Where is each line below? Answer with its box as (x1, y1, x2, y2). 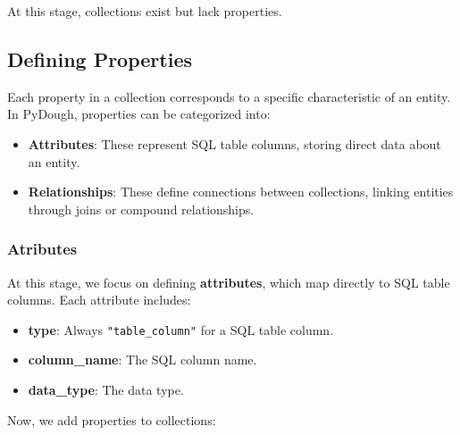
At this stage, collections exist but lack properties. (7, 2, 282, 20)
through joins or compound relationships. (28, 199, 255, 218)
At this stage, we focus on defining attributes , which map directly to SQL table (7, 272, 450, 291)
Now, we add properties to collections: (7, 410, 216, 429)
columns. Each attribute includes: (7, 290, 191, 309)
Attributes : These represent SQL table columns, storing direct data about (28, 134, 441, 153)
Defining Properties (7, 45, 192, 72)
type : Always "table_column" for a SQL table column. (28, 320, 334, 339)
